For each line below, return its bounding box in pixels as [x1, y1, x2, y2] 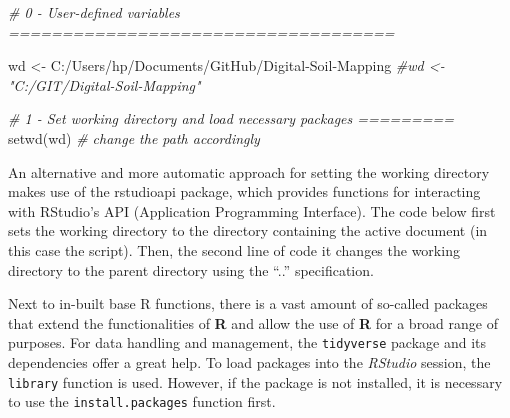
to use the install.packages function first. [8, 391, 276, 412]
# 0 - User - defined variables [8, 2, 180, 22]
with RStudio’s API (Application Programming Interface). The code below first [8, 200, 496, 221]
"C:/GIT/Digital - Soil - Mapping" [8, 74, 201, 95]
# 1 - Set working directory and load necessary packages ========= [8, 108, 454, 129]
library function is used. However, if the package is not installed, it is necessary [8, 371, 503, 392]
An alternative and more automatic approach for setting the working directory [8, 161, 490, 182]
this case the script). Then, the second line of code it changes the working [8, 239, 460, 260]
